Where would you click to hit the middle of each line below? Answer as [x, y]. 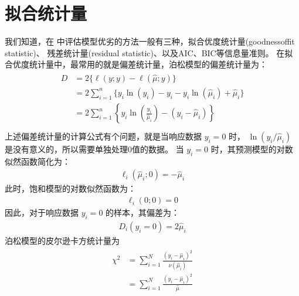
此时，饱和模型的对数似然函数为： [70, 188]
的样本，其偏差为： [143, 212]
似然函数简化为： [38, 161]
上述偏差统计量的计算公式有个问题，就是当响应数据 [103, 136]
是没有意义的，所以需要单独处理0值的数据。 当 [94, 149]
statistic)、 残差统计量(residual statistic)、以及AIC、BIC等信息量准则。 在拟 [149, 52]
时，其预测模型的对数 [252, 149]
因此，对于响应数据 [42, 212]
